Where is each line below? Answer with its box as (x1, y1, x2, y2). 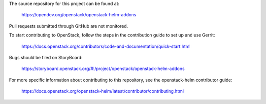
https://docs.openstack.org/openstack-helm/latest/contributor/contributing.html (21, 88, 184, 94)
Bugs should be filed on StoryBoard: (9, 54, 83, 60)
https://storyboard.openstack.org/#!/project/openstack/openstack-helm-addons (21, 66, 185, 71)
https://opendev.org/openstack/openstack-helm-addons (21, 12, 136, 18)
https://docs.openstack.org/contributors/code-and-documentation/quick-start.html (21, 43, 191, 49)
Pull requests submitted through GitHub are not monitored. (9, 23, 128, 29)
